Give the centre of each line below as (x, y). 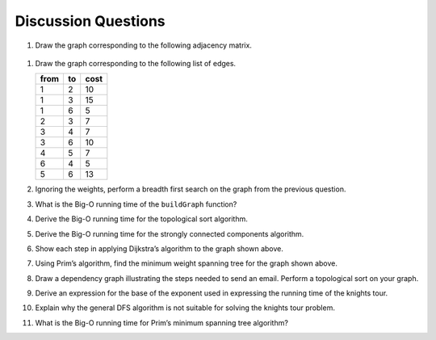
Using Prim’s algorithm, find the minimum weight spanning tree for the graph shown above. (187, 263)
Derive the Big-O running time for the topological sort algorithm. (141, 219)
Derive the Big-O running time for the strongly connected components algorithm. (170, 233)
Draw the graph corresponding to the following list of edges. (136, 63)
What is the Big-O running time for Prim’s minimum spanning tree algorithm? (161, 322)
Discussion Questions (90, 21)
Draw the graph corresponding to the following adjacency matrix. (143, 45)
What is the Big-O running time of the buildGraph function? (136, 204)
